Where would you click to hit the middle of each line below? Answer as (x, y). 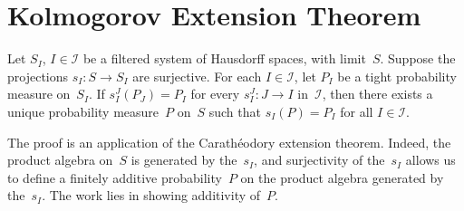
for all (357, 111)
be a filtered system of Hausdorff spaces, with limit (224, 58)
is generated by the (184, 160)
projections (38, 76)
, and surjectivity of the (319, 160)
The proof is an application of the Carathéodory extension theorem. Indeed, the (229, 142)
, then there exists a (377, 94)
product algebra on (60, 160)
